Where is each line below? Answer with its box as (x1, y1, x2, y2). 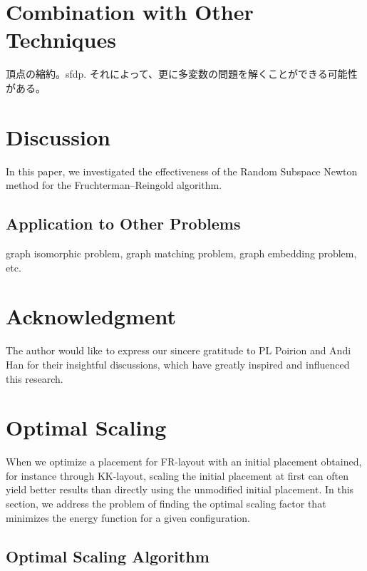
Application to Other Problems (6, 212, 241, 235)
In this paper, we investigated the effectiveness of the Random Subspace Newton (6, 163, 358, 178)
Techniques (6, 25, 116, 54)
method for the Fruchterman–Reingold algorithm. (6, 178, 222, 192)
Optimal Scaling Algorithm (6, 545, 210, 567)
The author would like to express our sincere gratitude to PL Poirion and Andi (6, 343, 351, 358)
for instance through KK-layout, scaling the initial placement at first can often (6, 468, 349, 483)
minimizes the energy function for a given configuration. (6, 510, 250, 525)
